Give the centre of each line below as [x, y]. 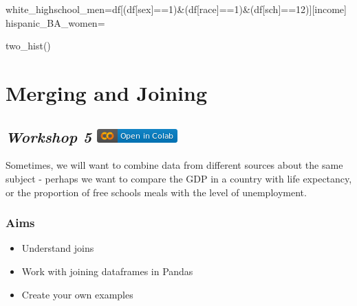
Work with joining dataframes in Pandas [107, 271]
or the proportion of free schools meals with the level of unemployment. [156, 192]
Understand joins [58, 248]
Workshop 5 [49, 136]
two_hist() [28, 46]
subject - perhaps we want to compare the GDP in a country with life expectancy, [179, 178]
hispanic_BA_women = [55, 22]
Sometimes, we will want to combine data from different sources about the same [174, 165]
